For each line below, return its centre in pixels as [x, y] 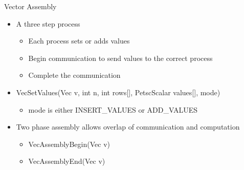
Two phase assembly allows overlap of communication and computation [128, 127]
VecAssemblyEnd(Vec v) [67, 161]
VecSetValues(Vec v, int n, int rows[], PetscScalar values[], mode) [118, 92]
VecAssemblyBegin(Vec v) [69, 144]
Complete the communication [74, 75]
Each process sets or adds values [79, 41]
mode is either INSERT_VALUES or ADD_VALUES [113, 109]
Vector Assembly [30, 6]
